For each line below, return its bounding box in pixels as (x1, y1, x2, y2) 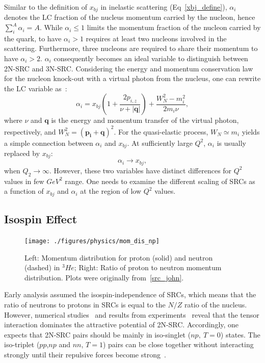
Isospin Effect (4, 211, 77, 227)
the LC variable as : (4, 83, 67, 93)
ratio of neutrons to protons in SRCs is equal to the (4, 299, 166, 309)
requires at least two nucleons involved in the (86, 33, 227, 43)
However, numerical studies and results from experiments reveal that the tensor (4, 309, 259, 320)
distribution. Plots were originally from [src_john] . (24, 272, 184, 282)
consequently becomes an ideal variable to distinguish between (54, 53, 248, 64)
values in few (4, 175, 44, 186)
